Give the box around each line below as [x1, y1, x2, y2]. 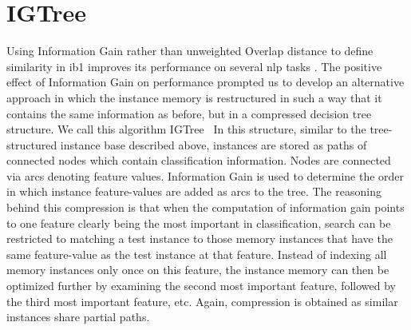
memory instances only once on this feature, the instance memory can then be [6, 261, 389, 278]
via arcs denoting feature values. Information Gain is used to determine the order [6, 167, 405, 184]
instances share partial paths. [6, 308, 150, 325]
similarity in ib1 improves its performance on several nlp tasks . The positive [6, 58, 382, 74]
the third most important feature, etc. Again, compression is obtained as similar [6, 292, 398, 309]
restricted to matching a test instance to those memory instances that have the [6, 230, 393, 247]
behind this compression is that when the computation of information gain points [6, 199, 405, 216]
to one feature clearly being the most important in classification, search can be [6, 214, 391, 231]
